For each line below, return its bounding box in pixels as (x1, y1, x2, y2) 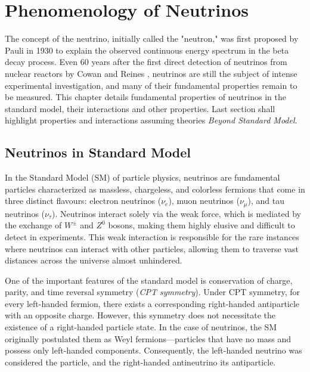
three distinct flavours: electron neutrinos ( (5, 194, 162, 207)
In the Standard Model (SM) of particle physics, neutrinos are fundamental (5, 171, 280, 184)
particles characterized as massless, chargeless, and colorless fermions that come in (5, 182, 305, 195)
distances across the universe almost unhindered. (5, 254, 182, 266)
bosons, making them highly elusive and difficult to (108, 219, 295, 231)
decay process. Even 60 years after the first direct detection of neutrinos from (5, 55, 287, 68)
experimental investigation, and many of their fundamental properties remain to (5, 79, 297, 91)
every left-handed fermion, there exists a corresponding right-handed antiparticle (5, 297, 300, 309)
